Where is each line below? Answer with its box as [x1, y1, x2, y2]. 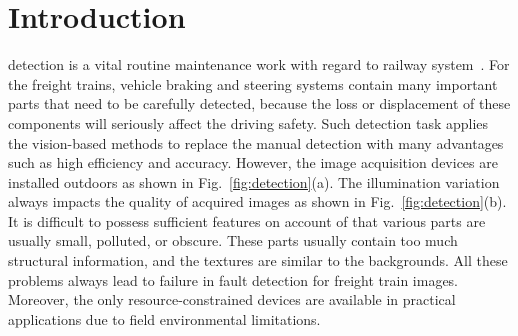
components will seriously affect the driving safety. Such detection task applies [8, 112, 489, 133]
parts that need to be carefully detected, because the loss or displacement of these [8, 93, 511, 114]
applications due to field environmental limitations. [8, 308, 321, 329]
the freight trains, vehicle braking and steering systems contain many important [8, 73, 498, 94]
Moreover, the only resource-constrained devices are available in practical [8, 289, 456, 310]
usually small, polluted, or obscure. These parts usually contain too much [8, 230, 458, 251]
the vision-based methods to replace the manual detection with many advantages [8, 132, 504, 153]
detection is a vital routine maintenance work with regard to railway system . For [8, 54, 510, 75]
